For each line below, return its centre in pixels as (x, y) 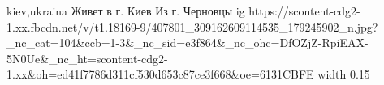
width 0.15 (344, 74)
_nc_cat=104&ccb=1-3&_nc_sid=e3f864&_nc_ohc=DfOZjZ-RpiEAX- (188, 42)
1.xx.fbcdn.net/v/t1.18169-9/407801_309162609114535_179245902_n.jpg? (192, 26)
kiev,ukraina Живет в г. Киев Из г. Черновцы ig (126, 11)
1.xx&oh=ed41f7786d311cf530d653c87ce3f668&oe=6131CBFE (160, 74)
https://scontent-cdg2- (304, 11)
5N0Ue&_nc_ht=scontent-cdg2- (87, 58)
